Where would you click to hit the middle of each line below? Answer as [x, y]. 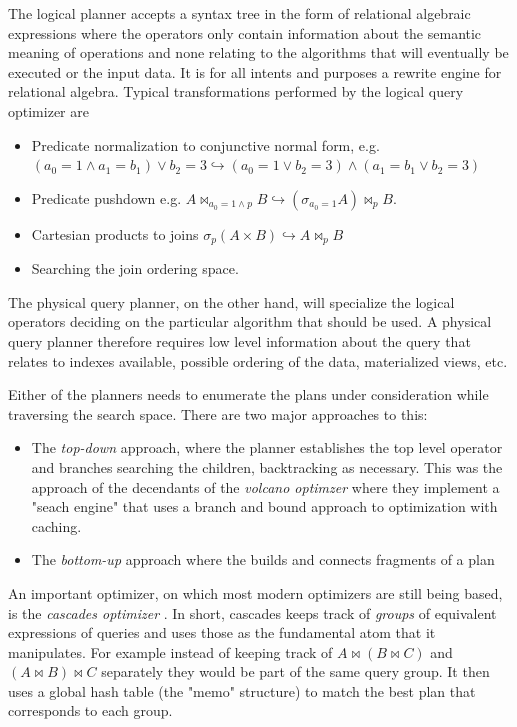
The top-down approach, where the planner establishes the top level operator [267, 447]
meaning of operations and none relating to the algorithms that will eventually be [258, 52]
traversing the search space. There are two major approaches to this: [218, 413]
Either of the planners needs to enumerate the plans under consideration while [248, 394]
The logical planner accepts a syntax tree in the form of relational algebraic [239, 13]
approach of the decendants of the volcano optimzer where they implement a [265, 486]
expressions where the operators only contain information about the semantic [245, 32]
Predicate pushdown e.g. [106, 197]
